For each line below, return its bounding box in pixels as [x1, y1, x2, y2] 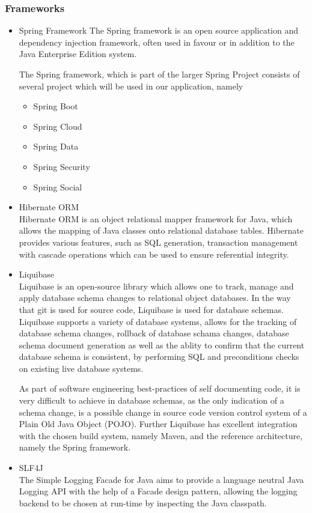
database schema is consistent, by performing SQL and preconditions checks [19, 350, 299, 363]
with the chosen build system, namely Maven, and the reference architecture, [19, 429, 303, 442]
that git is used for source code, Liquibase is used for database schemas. [19, 303, 284, 315]
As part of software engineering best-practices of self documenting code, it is [19, 382, 301, 395]
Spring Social [33, 180, 82, 193]
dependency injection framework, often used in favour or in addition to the [19, 35, 295, 48]
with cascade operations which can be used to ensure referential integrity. [19, 247, 289, 260]
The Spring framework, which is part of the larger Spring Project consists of [19, 68, 300, 80]
